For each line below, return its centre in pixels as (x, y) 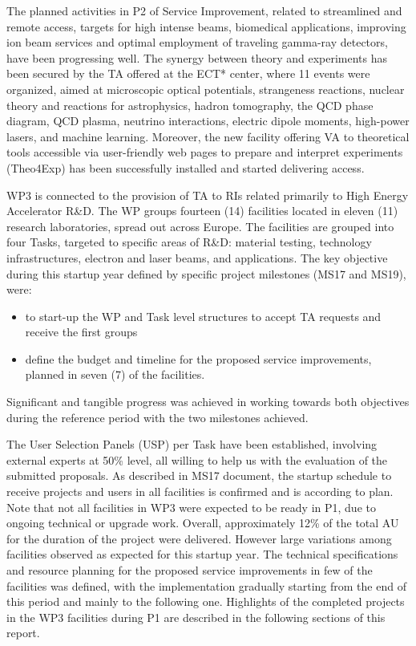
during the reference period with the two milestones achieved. (158, 417)
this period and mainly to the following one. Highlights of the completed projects (206, 601)
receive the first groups (81, 332)
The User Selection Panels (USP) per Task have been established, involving (192, 444)
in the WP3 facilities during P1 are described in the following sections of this (196, 617)
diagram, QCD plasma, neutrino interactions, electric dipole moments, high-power (208, 121)
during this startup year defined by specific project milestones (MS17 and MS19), (206, 273)
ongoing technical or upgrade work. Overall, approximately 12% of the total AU (203, 523)
